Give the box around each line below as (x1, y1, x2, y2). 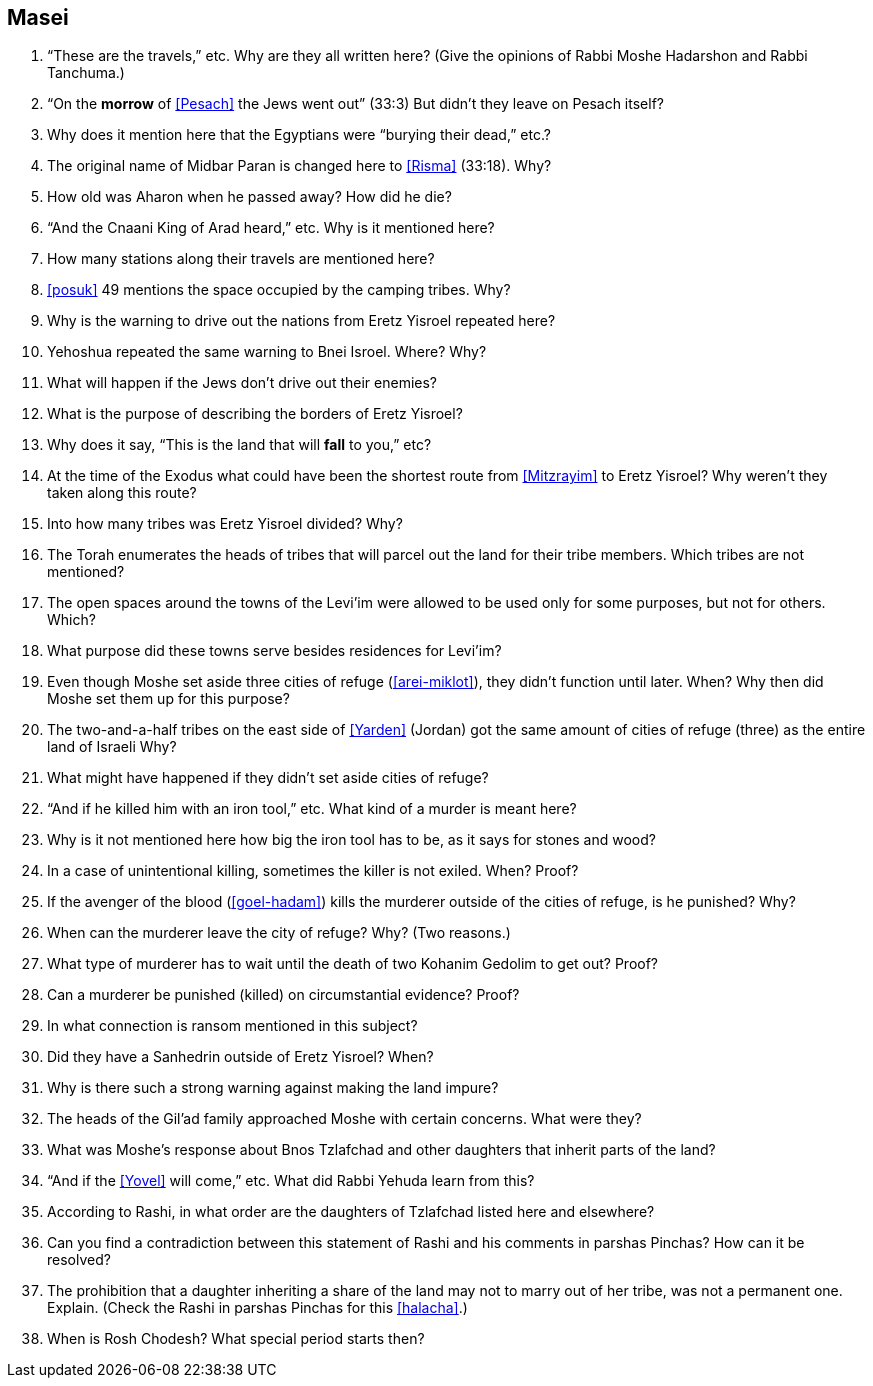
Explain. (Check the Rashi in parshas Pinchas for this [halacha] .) (47, 1299, 468, 1317)
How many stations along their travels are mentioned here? (47, 250, 435, 268)
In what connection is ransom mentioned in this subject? (47, 1017, 418, 1035)
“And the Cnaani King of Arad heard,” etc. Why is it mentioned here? (47, 219, 495, 237)
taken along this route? (47, 484, 197, 502)
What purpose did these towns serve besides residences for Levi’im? (47, 642, 502, 660)
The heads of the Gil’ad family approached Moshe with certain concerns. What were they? (47, 1110, 642, 1128)
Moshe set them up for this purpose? (47, 690, 290, 708)
